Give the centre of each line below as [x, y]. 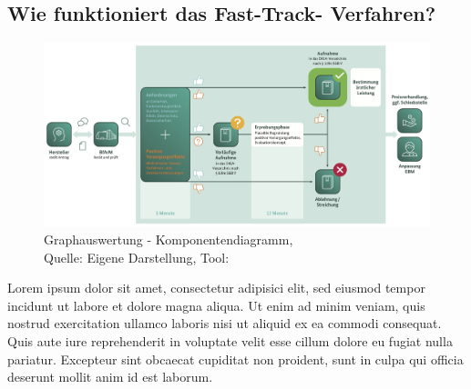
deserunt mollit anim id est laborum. [110, 377]
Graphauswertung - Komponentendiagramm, [169, 239]
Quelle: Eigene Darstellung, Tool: [137, 257]
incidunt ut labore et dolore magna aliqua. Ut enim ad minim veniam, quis [216, 305]
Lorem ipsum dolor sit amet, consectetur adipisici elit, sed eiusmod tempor [216, 288]
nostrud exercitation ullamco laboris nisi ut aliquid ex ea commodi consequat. [225, 323]
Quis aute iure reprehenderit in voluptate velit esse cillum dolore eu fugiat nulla [230, 341]
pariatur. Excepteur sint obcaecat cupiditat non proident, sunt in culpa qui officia [235, 359]
